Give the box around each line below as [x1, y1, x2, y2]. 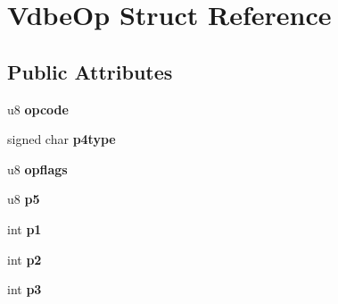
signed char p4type [7, 130, 116, 148]
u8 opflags [7, 159, 68, 178]
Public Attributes [7, 57, 173, 85]
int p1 [7, 219, 42, 238]
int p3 [7, 280, 42, 299]
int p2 [7, 249, 42, 268]
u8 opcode [7, 99, 69, 118]
